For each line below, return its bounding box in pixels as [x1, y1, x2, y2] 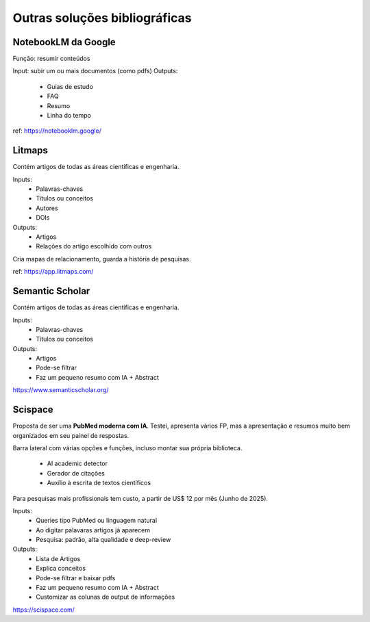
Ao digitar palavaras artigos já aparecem [36, 526, 151, 534]
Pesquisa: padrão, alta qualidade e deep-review [36, 536, 171, 544]
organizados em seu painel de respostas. [12, 431, 129, 439]
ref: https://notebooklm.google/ [12, 127, 102, 135]
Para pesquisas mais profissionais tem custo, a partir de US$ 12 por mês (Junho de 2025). [12, 494, 269, 502]
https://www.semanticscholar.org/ [12, 386, 109, 394]
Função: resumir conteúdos [12, 55, 90, 63]
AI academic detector [47, 459, 108, 468]
